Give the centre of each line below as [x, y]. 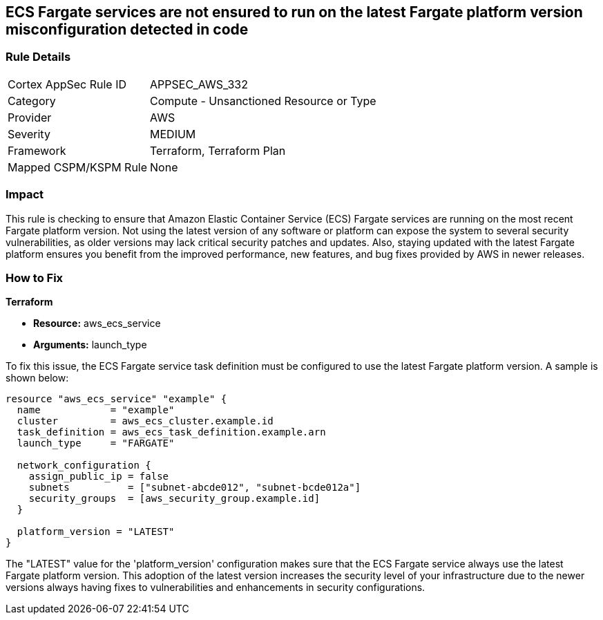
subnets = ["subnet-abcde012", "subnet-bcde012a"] [195, 488]
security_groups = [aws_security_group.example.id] [174, 499]
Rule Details [38, 57]
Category [32, 101]
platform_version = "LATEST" [96, 532]
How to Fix [35, 278]
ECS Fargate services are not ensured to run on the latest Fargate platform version [294, 12]
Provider [30, 117]
